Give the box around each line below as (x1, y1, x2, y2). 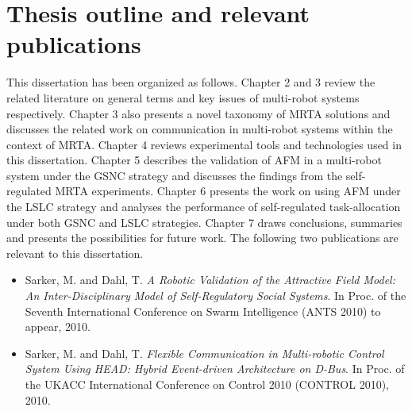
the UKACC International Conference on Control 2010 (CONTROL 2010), (25, 376, 390, 392)
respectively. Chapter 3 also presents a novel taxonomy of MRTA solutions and (6, 105, 391, 121)
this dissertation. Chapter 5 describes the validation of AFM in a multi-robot (6, 152, 382, 168)
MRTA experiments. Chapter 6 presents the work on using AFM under (55, 182, 401, 199)
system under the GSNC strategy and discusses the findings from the (6, 167, 343, 183)
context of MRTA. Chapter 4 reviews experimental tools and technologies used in (6, 136, 402, 152)
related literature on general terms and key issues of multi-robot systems (6, 89, 360, 106)
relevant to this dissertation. (6, 244, 144, 261)
